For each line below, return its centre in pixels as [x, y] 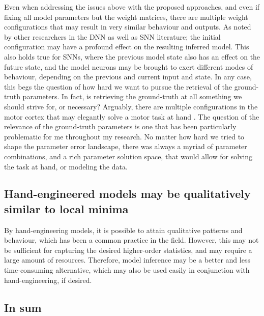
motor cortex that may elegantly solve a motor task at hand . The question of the [132, 116]
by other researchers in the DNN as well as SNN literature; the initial [112, 36]
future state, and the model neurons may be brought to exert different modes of [129, 66]
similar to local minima [66, 208]
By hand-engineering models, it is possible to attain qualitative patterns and [123, 230]
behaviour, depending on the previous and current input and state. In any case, [128, 77]
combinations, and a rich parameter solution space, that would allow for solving [128, 156]
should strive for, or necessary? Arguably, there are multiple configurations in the [131, 106]
